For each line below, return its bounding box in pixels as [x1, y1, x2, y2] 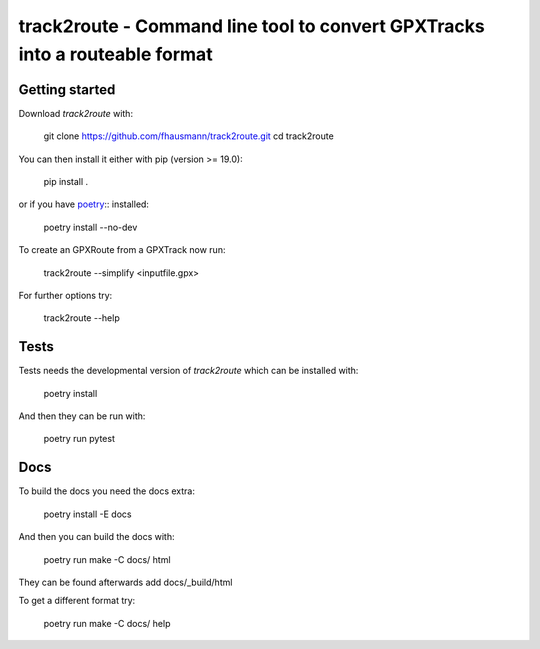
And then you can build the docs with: [18, 531, 175, 543]
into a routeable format [18, 43, 214, 65]
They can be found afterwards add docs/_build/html [18, 576, 233, 588]
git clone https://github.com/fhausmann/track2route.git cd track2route [43, 130, 334, 142]
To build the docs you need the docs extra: [18, 485, 195, 497]
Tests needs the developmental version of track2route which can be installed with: [18, 365, 359, 377]
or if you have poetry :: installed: [18, 198, 150, 210]
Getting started [18, 81, 116, 98]
